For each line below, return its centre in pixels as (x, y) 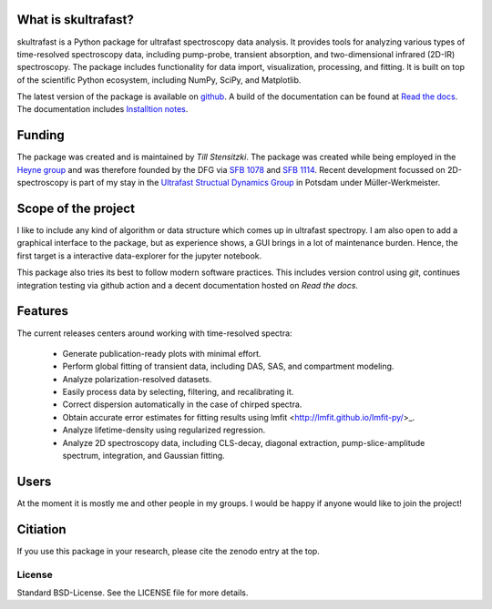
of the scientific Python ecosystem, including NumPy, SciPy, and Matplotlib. (159, 80)
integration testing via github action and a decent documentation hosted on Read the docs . (188, 285)
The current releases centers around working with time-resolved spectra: (154, 333)
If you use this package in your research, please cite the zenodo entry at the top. (169, 551)
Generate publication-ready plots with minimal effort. (162, 353)
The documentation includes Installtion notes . (102, 109)
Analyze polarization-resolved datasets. (137, 379)
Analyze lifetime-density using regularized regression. (164, 430)
